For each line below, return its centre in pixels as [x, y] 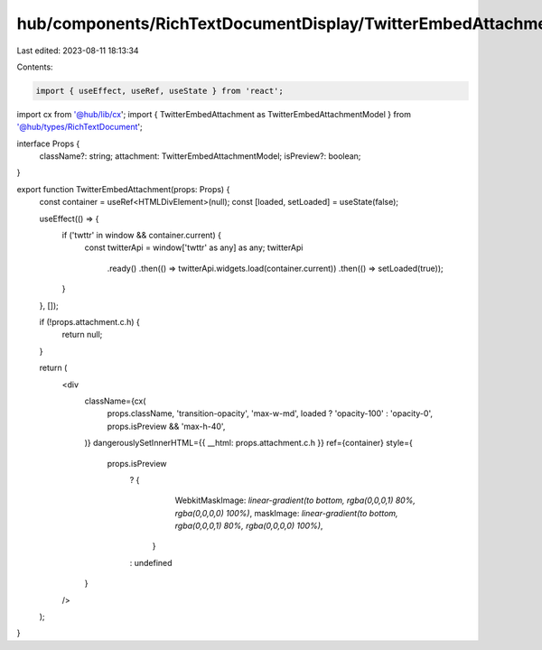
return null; [82, 335]
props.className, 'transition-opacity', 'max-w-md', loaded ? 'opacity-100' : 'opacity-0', [270, 413]
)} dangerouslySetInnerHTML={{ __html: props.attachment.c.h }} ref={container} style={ [248, 443]
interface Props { [48, 144]
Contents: [35, 67]
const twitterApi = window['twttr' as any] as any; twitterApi [194, 247]
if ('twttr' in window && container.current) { [141, 236]
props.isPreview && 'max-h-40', [166, 426]
